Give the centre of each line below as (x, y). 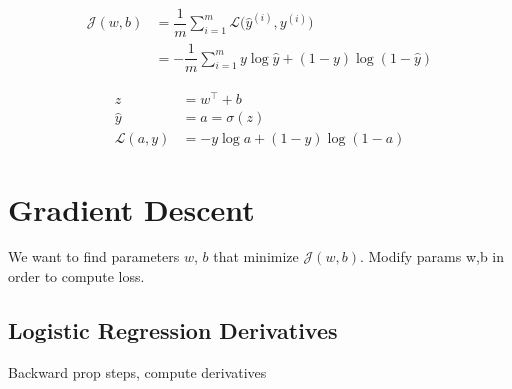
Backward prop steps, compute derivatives (137, 371)
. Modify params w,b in (432, 256)
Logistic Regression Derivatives (173, 330)
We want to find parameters (94, 256)
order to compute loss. (76, 276)
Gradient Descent (131, 208)
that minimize (256, 256)
